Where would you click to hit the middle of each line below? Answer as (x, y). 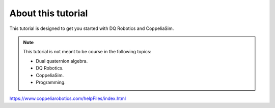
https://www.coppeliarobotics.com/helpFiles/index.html (68, 98)
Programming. (51, 82)
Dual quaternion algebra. (62, 61)
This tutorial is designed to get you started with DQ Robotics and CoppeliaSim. (92, 28)
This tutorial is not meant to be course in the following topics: (87, 52)
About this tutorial (49, 13)
